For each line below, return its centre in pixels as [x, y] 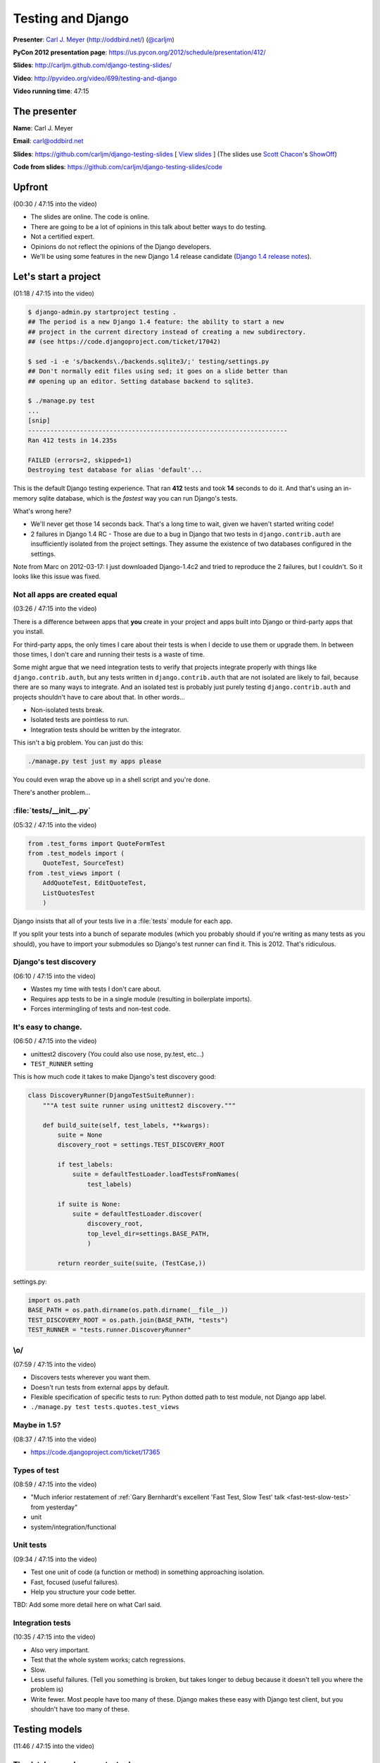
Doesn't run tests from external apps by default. [100, 1387]
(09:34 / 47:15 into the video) [55, 1559]
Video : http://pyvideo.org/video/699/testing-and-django [95, 78]
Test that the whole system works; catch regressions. [108, 1660]
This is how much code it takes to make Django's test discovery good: [114, 1077]
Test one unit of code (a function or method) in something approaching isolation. [147, 1572]
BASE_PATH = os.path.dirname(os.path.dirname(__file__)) [128, 1310]
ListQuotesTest [69, 893]
